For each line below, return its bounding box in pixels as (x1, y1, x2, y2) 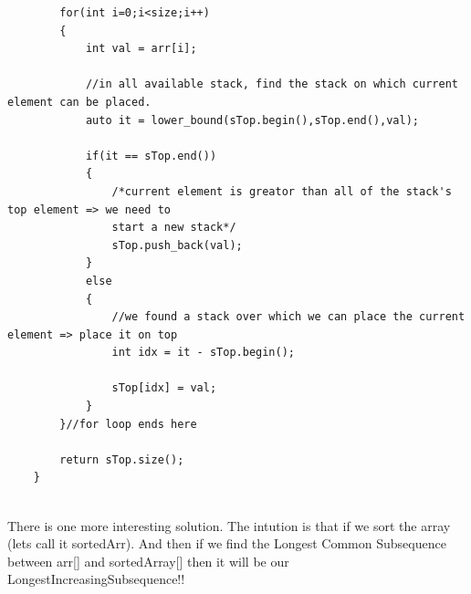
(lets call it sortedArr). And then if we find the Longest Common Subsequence (7, 534, 446, 553)
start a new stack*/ (111, 221, 236, 234)
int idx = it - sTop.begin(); (111, 346, 295, 360)
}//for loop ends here (59, 417, 197, 431)
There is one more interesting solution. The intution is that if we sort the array (7, 516, 451, 535)
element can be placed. (7, 95, 152, 109)
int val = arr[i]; (85, 42, 197, 56)
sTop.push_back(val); (111, 238, 243, 252)
